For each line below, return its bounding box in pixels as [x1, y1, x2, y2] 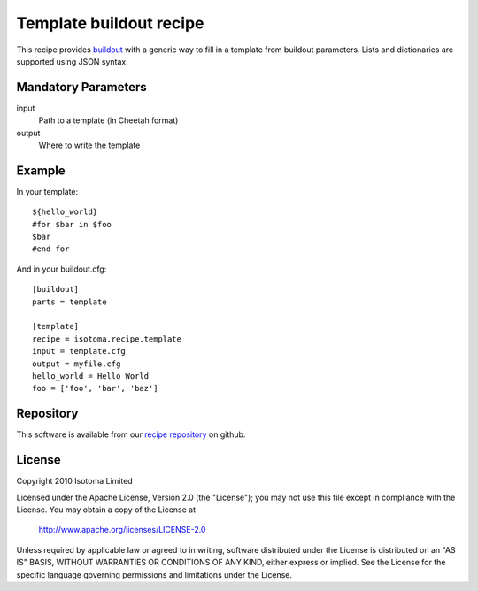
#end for [32, 244, 70, 254]
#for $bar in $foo [32, 219, 112, 229]
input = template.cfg [32, 346, 126, 357]
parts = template [32, 296, 107, 307]
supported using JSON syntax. [16, 56, 128, 66]
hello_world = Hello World [32, 372, 150, 380]
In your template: [16, 186, 79, 196]
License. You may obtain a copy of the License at [16, 504, 197, 515]
